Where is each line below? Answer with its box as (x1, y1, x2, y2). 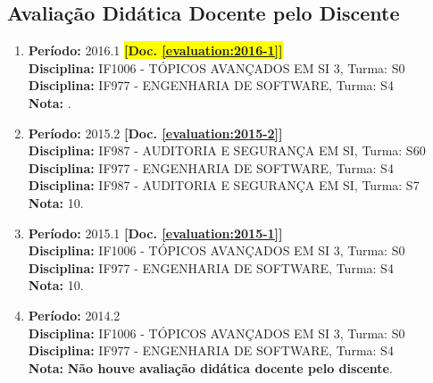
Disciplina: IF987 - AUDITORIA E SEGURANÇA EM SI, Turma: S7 (28, 176, 420, 195)
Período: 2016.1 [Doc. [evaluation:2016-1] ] (28, 41, 283, 60)
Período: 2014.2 (28, 305, 121, 324)
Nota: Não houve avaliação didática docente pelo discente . (28, 358, 393, 377)
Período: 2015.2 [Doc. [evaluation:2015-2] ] (28, 123, 283, 142)
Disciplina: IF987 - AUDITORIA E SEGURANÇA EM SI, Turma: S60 (28, 141, 426, 160)
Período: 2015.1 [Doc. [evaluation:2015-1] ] (28, 223, 283, 242)
